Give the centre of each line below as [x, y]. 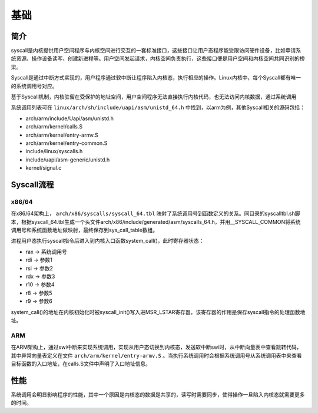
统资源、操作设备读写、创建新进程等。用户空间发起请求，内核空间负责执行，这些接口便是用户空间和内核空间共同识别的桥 [158, 58]
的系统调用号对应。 [34, 86]
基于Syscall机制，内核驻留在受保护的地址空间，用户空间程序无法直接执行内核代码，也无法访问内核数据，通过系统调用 [154, 97]
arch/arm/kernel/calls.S [54, 127]
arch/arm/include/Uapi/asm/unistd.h [70, 118]
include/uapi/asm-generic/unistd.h [68, 160]
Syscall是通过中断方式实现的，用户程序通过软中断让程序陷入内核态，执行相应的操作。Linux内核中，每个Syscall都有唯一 [156, 78]
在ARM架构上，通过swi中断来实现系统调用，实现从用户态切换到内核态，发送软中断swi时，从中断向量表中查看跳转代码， [156, 347]
